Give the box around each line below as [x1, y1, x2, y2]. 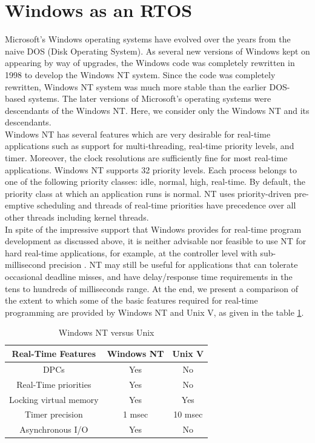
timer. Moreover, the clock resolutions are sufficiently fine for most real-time [5, 152, 288, 164]
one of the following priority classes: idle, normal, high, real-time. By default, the [5, 175, 306, 188]
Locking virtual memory [9, 393, 99, 405]
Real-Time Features [12, 347, 96, 359]
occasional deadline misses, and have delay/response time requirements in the [5, 270, 293, 282]
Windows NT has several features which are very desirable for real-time [5, 127, 271, 140]
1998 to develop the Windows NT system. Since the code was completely [5, 68, 276, 81]
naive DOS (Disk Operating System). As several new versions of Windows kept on [5, 44, 310, 57]
